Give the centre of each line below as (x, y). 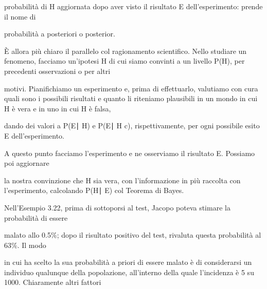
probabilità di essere (36, 217)
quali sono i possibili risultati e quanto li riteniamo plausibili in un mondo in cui (131, 98)
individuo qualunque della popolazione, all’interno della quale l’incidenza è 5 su (129, 272)
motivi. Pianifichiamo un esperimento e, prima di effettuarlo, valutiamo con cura (131, 88)
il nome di (20, 16)
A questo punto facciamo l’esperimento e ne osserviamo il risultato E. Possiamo (130, 153)
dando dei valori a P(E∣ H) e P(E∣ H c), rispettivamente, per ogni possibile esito (132, 126)
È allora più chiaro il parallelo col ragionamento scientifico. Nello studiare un (126, 51)
